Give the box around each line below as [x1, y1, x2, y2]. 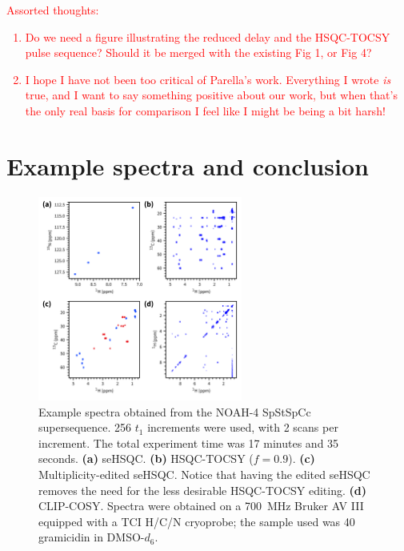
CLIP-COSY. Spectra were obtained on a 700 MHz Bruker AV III [38, 497, 364, 514]
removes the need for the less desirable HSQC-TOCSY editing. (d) [38, 481, 366, 498]
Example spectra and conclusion [6, 149, 369, 182]
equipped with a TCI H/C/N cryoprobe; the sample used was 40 [38, 513, 355, 529]
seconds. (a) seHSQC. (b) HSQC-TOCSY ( [38, 450, 254, 467]
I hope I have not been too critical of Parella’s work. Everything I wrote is [25, 70, 391, 87]
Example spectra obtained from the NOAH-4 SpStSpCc [38, 403, 311, 420]
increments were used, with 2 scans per [147, 419, 338, 436]
